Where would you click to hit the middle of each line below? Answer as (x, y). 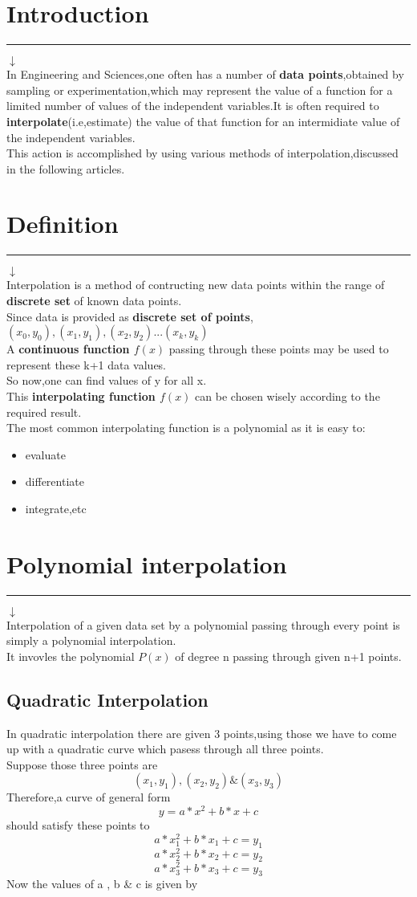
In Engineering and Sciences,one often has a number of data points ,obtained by (205, 74)
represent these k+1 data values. (87, 364)
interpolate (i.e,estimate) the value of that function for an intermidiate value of (203, 121)
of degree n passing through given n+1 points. (288, 656)
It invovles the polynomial (71, 656)
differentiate (55, 481)
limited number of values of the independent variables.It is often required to (193, 106)
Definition (63, 224)
